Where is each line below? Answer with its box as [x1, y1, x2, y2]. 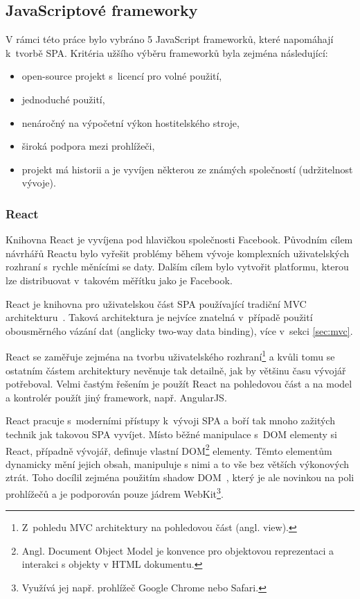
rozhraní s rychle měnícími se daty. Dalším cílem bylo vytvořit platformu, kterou [6, 259, 349, 274]
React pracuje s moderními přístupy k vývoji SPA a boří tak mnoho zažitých [6, 413, 335, 428]
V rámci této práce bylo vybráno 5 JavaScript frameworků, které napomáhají [6, 32, 334, 46]
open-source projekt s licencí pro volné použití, [21, 69, 222, 83]
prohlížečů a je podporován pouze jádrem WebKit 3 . [6, 484, 224, 501]
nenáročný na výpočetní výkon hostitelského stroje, [21, 115, 240, 130]
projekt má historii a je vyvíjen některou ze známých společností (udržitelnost [21, 162, 353, 176]
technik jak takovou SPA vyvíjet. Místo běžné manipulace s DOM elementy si [6, 426, 337, 441]
